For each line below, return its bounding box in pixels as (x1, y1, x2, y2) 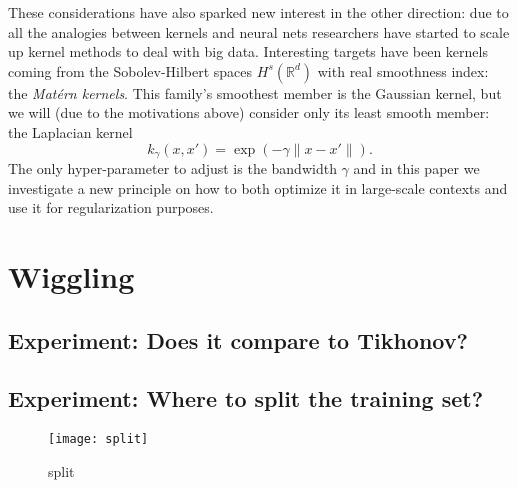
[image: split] (48, 432, 149, 447)
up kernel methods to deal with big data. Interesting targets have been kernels (8, 41, 488, 62)
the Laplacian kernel (8, 121, 133, 142)
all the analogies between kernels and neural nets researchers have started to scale (8, 21, 510, 42)
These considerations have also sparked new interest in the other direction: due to (8, 2, 509, 22)
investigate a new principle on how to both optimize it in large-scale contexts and (8, 177, 508, 198)
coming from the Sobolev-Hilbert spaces (8, 60, 253, 81)
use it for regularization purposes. (8, 197, 214, 218)
